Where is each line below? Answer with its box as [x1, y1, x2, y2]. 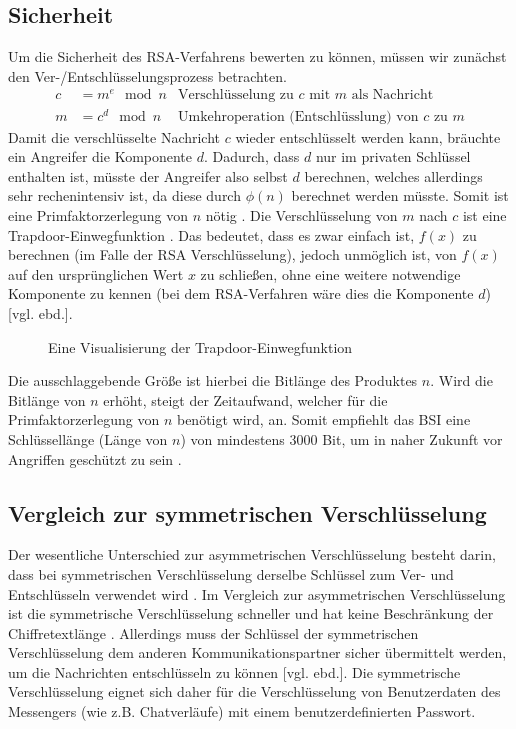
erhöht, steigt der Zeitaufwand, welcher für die [103, 389, 388, 410]
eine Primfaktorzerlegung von [8, 204, 188, 225]
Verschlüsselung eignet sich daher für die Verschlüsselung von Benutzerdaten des [8, 681, 501, 702]
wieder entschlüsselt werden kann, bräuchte [235, 126, 501, 147]
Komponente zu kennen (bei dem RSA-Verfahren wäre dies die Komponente [8, 283, 474, 304]
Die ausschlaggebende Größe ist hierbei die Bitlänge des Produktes [8, 370, 418, 391]
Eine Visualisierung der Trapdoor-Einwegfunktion [48, 336, 353, 357]
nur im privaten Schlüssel [315, 146, 471, 167]
